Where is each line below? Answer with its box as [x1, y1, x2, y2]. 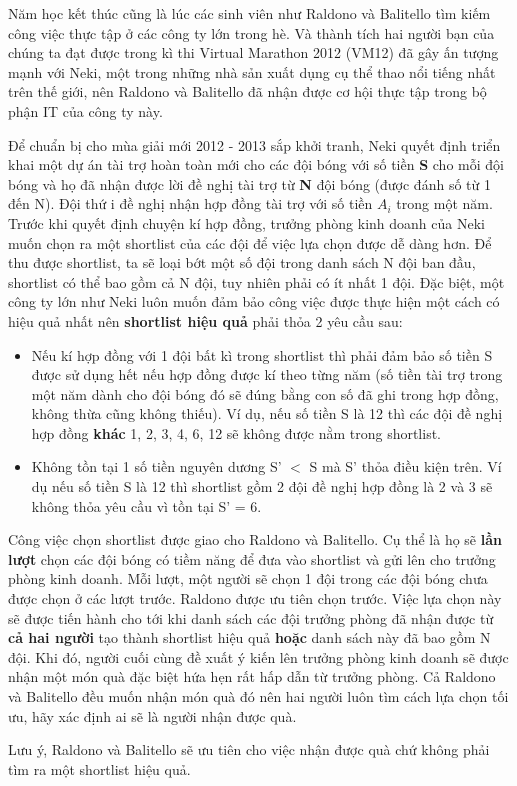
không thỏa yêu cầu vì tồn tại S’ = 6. [31, 495, 262, 516]
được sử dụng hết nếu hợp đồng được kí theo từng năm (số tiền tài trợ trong [31, 364, 503, 385]
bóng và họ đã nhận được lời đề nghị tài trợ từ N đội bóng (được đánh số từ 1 [8, 173, 491, 194]
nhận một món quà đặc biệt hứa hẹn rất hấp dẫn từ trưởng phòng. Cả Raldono [8, 666, 496, 687]
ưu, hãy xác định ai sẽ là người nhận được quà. [8, 705, 297, 726]
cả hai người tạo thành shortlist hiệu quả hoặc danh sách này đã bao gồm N [8, 627, 491, 648]
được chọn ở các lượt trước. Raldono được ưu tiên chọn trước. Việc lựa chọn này [8, 588, 502, 609]
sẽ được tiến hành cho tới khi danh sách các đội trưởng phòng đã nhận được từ [8, 607, 494, 628]
